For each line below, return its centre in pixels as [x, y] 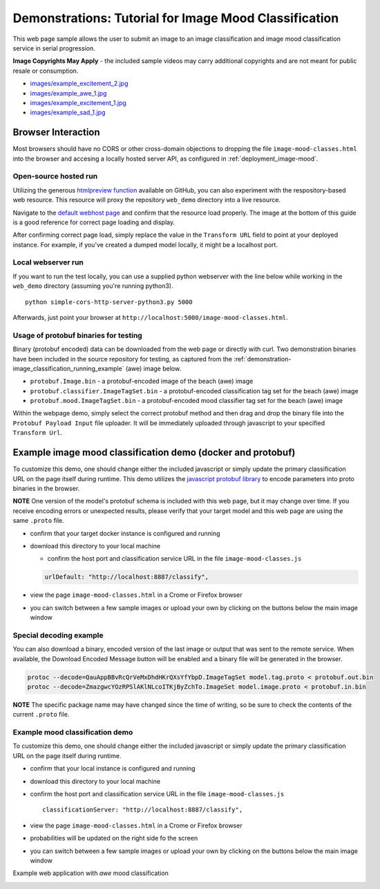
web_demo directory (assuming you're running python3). [93, 286]
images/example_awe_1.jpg [68, 93]
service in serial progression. [54, 48]
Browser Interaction [56, 133]
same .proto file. [39, 521]
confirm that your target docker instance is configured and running [125, 533]
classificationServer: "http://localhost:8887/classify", [143, 810]
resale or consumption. [46, 71]
